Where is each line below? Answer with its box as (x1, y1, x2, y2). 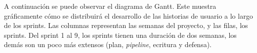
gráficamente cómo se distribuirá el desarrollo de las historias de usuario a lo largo (4, 10, 253, 21)
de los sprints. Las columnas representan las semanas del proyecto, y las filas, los (4, 20, 248, 30)
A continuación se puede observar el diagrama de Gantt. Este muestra (4, 1, 216, 11)
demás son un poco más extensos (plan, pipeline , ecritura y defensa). (4, 39, 212, 50)
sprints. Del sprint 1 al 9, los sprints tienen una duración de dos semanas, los (4, 29, 237, 40)
